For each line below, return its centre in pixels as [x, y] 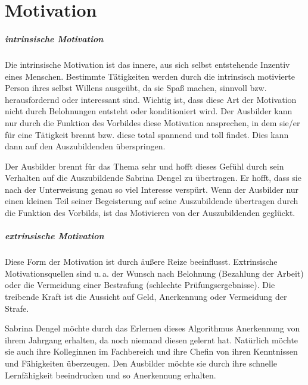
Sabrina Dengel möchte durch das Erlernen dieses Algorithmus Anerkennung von [153, 328]
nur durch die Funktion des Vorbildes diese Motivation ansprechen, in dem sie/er [153, 122]
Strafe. [17, 308]
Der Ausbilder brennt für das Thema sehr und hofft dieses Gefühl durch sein [144, 166]
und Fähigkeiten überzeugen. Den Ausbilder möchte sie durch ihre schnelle [141, 363]
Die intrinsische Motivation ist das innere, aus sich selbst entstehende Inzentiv [147, 64]
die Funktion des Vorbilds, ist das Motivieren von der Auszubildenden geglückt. [150, 213]
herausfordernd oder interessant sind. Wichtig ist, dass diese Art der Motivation [151, 99]
